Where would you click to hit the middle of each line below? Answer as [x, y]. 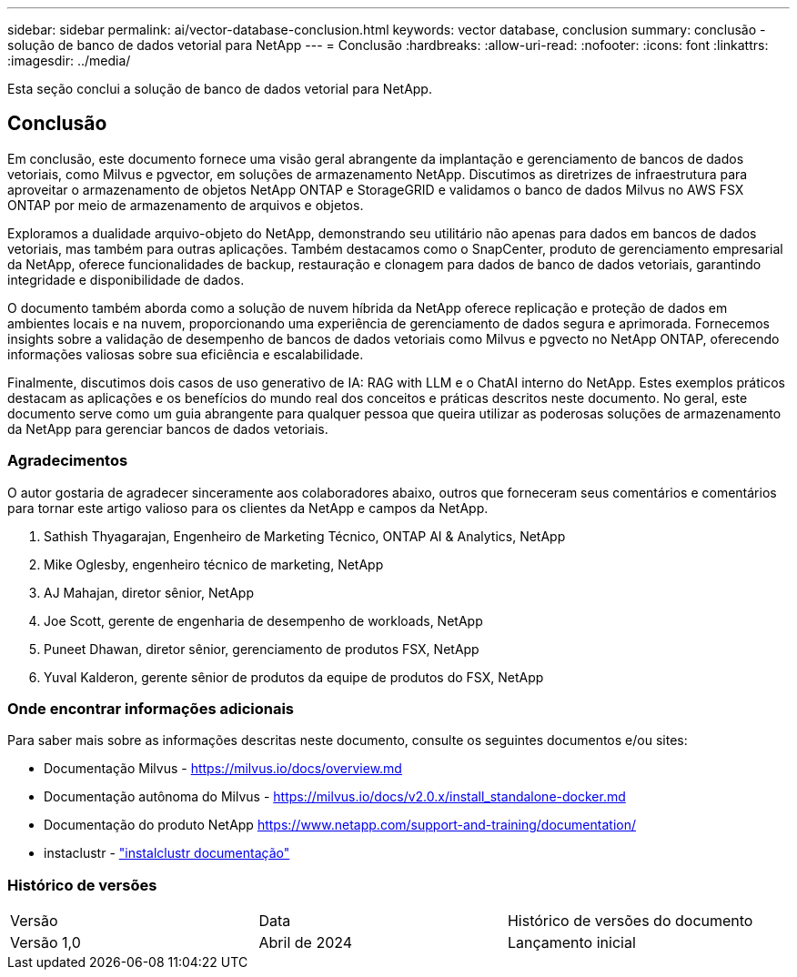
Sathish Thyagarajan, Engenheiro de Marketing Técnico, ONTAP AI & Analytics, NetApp [305, 536]
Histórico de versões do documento [630, 921]
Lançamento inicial [571, 943]
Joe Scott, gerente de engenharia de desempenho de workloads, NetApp [263, 620]
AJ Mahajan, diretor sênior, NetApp [149, 592]
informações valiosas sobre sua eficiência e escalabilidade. [186, 354]
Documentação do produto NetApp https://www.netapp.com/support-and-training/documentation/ [340, 825]
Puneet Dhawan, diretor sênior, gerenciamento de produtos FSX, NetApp [262, 649]
